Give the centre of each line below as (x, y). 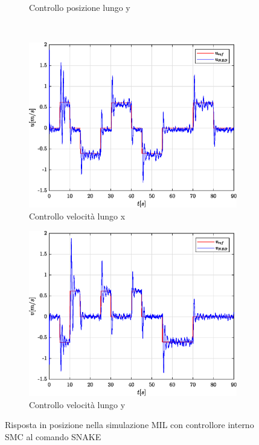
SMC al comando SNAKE (53, 436)
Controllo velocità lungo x (77, 216)
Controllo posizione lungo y (80, 7)
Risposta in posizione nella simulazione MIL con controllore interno (129, 425)
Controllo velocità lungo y (77, 404)
